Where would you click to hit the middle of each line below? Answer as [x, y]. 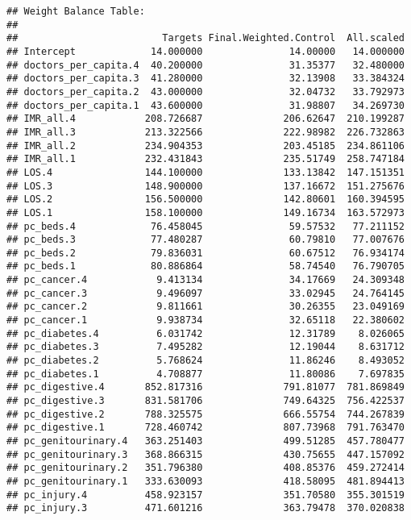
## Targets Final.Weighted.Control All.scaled [205, 38]
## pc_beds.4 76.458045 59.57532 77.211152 [205, 226]
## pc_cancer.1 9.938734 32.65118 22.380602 [205, 320]
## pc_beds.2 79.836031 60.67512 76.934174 [205, 253]
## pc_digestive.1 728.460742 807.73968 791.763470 [205, 428]
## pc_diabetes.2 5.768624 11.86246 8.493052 [205, 361]
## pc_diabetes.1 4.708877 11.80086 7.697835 [205, 374]
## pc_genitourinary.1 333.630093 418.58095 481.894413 [205, 481]
